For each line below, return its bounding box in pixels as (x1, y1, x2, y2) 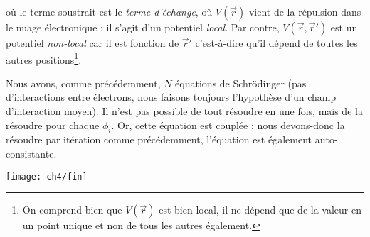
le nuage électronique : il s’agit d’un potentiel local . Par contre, (6, 20, 280, 34)
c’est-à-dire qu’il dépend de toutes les (195, 35, 358, 50)
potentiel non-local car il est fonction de (6, 35, 179, 50)
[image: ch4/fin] (6, 171, 88, 182)
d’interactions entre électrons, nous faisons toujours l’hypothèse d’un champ (6, 89, 337, 104)
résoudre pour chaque (6, 117, 100, 132)
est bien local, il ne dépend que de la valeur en (159, 202, 361, 217)
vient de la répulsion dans (248, 4, 361, 18)
